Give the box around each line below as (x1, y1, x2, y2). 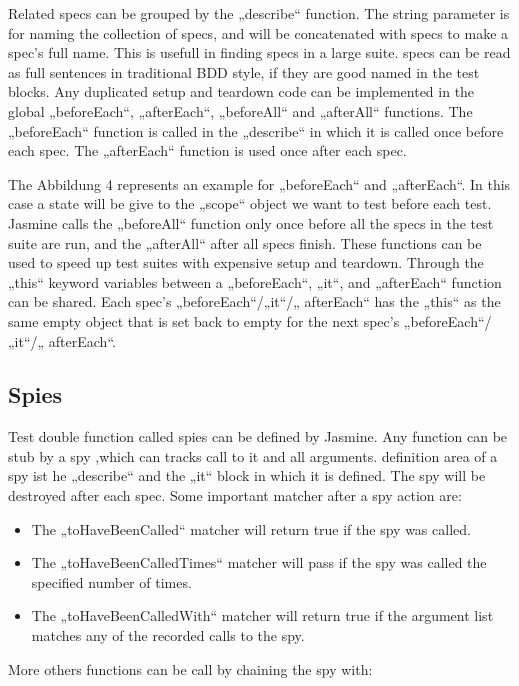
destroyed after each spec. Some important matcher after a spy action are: (8, 485, 462, 506)
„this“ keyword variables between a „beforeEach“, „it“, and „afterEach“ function (8, 271, 502, 292)
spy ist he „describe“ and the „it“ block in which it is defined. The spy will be (8, 465, 486, 486)
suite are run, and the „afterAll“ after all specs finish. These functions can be (8, 232, 482, 253)
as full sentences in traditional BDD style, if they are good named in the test (8, 61, 480, 82)
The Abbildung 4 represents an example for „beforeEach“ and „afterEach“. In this (8, 173, 511, 194)
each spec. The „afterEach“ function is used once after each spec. (8, 140, 407, 161)
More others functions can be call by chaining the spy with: (8, 658, 373, 679)
